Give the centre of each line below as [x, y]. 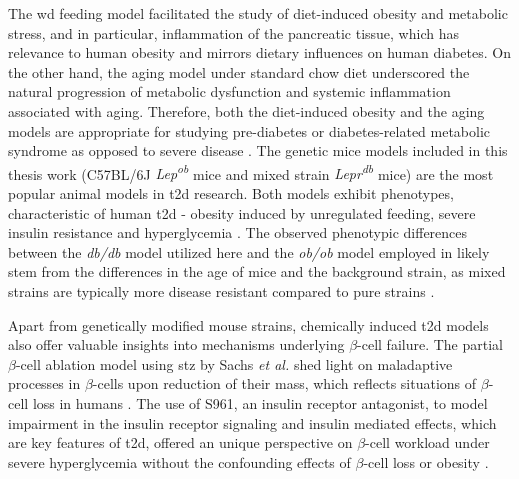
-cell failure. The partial [430, 344]
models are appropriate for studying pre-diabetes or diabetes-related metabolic [249, 130]
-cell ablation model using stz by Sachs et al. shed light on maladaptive [234, 363]
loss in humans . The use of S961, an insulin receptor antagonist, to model [260, 402]
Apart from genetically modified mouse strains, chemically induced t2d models [248, 324]
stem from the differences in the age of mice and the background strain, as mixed [257, 271]
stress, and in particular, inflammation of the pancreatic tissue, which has [233, 32]
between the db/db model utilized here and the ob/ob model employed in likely [249, 251]
